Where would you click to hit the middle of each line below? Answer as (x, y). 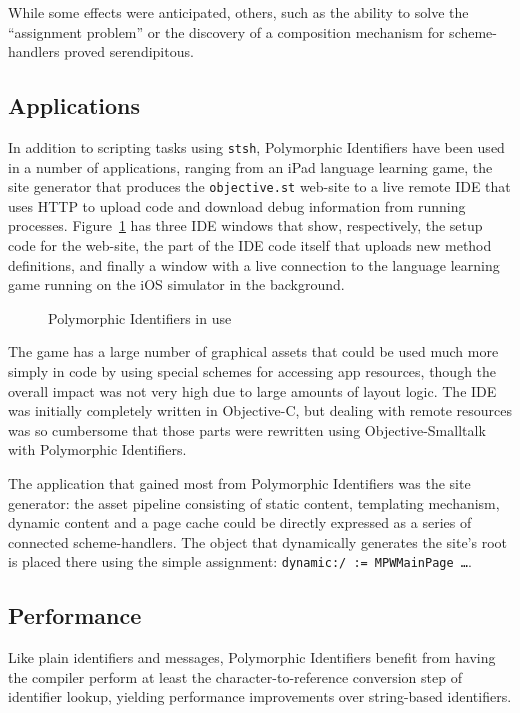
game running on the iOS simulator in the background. (176, 284)
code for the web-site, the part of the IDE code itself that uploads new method (250, 245)
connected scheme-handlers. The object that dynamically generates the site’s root (258, 541)
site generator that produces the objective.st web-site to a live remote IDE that (259, 186)
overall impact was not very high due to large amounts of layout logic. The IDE (252, 390)
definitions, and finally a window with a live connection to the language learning (254, 264)
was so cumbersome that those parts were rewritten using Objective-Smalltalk (247, 429)
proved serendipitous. (129, 51)
